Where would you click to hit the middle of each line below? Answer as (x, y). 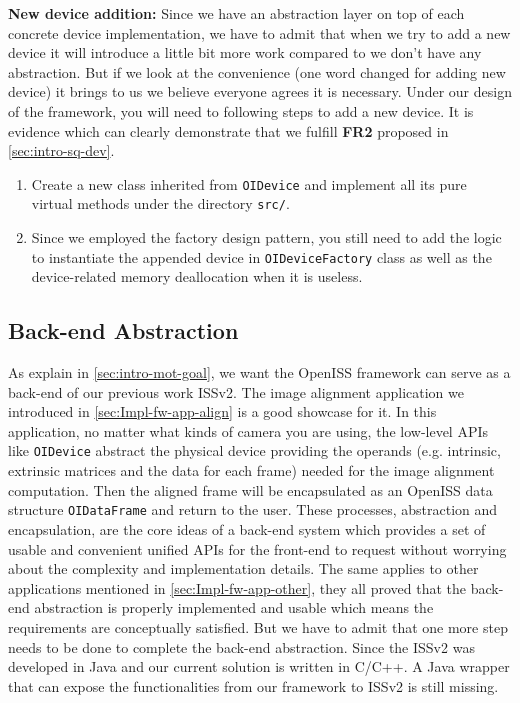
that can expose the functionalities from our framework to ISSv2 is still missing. (253, 685)
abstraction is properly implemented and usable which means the (234, 607)
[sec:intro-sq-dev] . (61, 150)
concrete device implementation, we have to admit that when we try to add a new (259, 32)
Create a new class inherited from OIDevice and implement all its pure (249, 183)
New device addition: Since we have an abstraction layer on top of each (236, 13)
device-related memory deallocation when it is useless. (197, 276)
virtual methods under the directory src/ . (160, 203)
